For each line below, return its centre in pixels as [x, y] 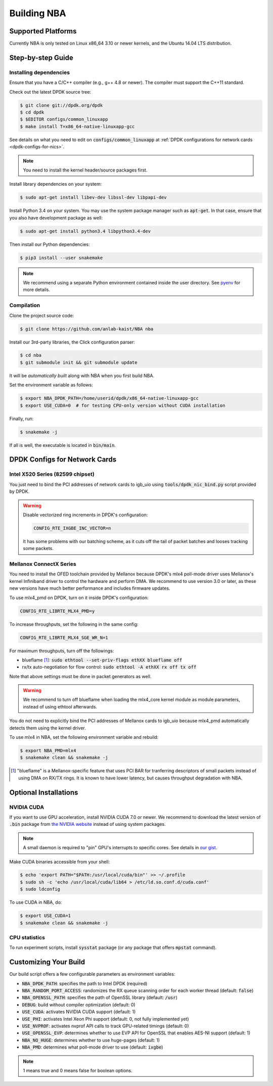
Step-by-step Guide [41, 57]
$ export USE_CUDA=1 [45, 916]
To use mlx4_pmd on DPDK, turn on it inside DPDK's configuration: [79, 598]
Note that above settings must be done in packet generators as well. [80, 676]
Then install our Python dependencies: [50, 244]
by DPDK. [19, 491]
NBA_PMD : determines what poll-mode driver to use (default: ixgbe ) [93, 1047]
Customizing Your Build [47, 962]
